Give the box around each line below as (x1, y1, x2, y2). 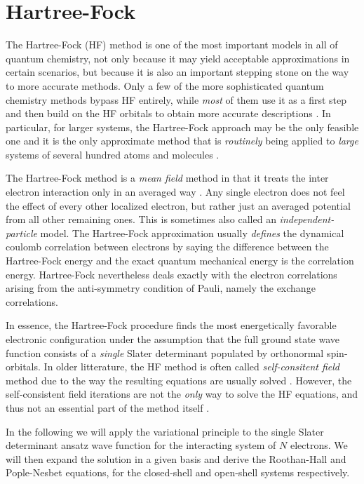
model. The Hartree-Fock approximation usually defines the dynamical (40, 225, 344, 240)
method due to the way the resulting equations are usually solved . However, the (6, 372, 352, 387)
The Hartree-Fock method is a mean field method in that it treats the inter (6, 170, 329, 185)
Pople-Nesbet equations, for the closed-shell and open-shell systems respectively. (6, 465, 350, 480)
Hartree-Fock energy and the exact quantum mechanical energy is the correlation (6, 253, 354, 268)
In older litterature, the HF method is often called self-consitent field (43, 359, 339, 374)
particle (6, 225, 37, 240)
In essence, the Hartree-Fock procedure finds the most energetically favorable (6, 318, 337, 332)
